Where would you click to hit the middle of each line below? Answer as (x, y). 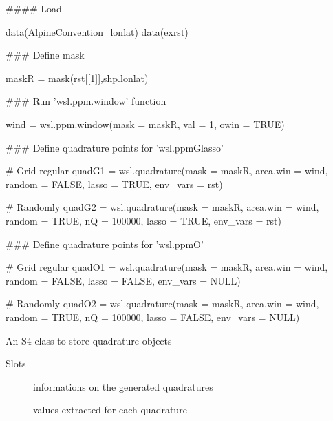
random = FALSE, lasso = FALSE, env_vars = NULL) (123, 280)
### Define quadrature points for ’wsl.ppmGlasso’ (115, 147)
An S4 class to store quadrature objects (89, 340)
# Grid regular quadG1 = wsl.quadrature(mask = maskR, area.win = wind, (167, 171)
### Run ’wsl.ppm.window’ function (86, 101)
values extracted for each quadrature (110, 410)
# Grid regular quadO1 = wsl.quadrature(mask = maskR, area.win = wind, (167, 267)
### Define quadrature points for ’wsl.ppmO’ (105, 244)
